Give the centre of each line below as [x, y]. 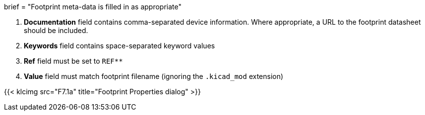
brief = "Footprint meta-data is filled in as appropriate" [93, 7]
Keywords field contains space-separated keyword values [120, 46]
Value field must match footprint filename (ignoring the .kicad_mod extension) [154, 76]
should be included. [56, 30]
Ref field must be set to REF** [73, 61]
